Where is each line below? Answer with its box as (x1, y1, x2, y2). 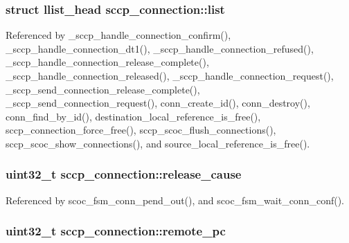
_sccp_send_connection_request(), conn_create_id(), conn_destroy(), (6, 96, 310, 110)
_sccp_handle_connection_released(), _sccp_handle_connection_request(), (6, 69, 334, 82)
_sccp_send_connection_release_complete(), (6, 82, 200, 96)
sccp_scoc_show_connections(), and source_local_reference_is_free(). (6, 136, 310, 150)
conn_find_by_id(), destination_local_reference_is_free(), (6, 109, 261, 123)
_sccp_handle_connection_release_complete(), (6, 55, 209, 69)
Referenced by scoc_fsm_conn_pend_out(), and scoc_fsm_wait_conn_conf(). (6, 192, 344, 207)
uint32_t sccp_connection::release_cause (6, 165, 242, 183)
